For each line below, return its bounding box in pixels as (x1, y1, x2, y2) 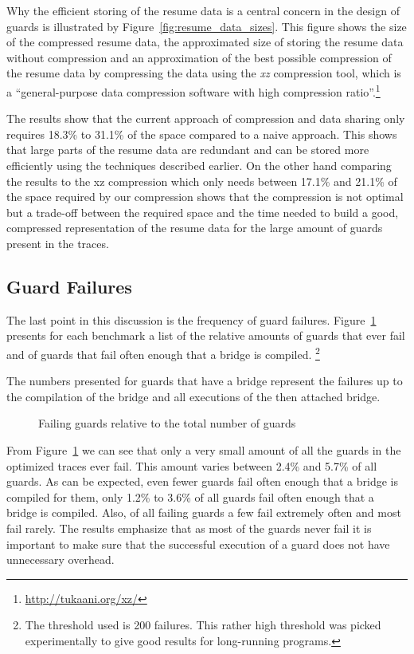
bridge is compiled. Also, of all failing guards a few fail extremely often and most (6, 504, 401, 521)
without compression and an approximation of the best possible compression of (6, 49, 392, 65)
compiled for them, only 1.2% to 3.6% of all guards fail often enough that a (6, 488, 374, 505)
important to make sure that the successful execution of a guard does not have (6, 535, 390, 552)
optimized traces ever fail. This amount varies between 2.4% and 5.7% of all (6, 457, 377, 474)
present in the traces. (6, 234, 109, 251)
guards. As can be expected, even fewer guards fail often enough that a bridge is (6, 473, 399, 490)
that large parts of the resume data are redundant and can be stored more (6, 141, 369, 158)
